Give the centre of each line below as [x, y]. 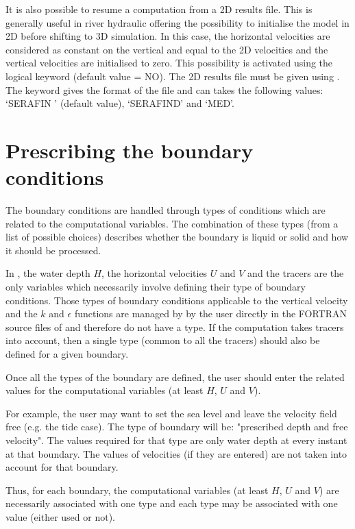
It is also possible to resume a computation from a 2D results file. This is [159, 9]
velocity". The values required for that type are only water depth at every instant [176, 440]
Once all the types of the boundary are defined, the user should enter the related [175, 377]
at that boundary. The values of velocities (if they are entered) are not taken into [176, 453]
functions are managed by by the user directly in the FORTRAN [211, 313]
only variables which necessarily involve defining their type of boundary [156, 287]
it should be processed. [53, 250]
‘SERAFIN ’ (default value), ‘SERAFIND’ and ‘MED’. [120, 103]
